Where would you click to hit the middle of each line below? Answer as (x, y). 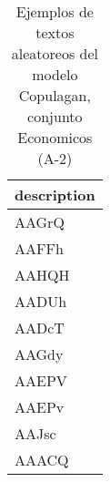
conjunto (55, 116)
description (55, 195)
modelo (55, 74)
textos (55, 32)
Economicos (55, 137)
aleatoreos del (55, 53)
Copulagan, (55, 95)
